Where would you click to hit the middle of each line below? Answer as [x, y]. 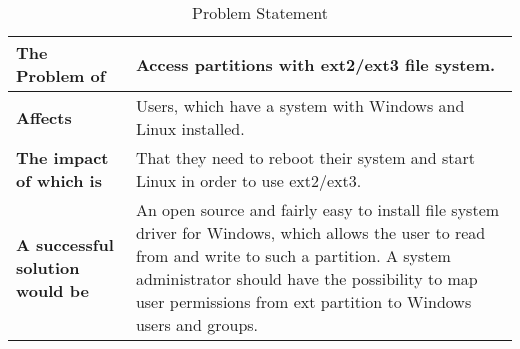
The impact [62, 157]
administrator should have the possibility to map [306, 278]
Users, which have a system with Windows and [300, 105]
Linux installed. [190, 128]
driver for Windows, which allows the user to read [310, 232]
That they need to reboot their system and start [305, 157]
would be [52, 290]
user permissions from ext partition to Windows [303, 301]
